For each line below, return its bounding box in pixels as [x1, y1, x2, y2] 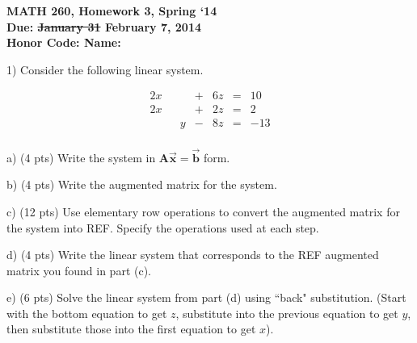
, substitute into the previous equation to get [175, 304, 398, 321]
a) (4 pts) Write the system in [6, 148, 156, 165]
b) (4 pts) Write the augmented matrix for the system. [6, 176, 277, 193]
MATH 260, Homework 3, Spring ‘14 [6, 2, 217, 19]
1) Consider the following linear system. [6, 61, 204, 77]
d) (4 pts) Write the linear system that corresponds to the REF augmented [6, 246, 379, 263]
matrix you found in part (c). [6, 261, 152, 278]
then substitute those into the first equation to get [6, 320, 256, 337]
